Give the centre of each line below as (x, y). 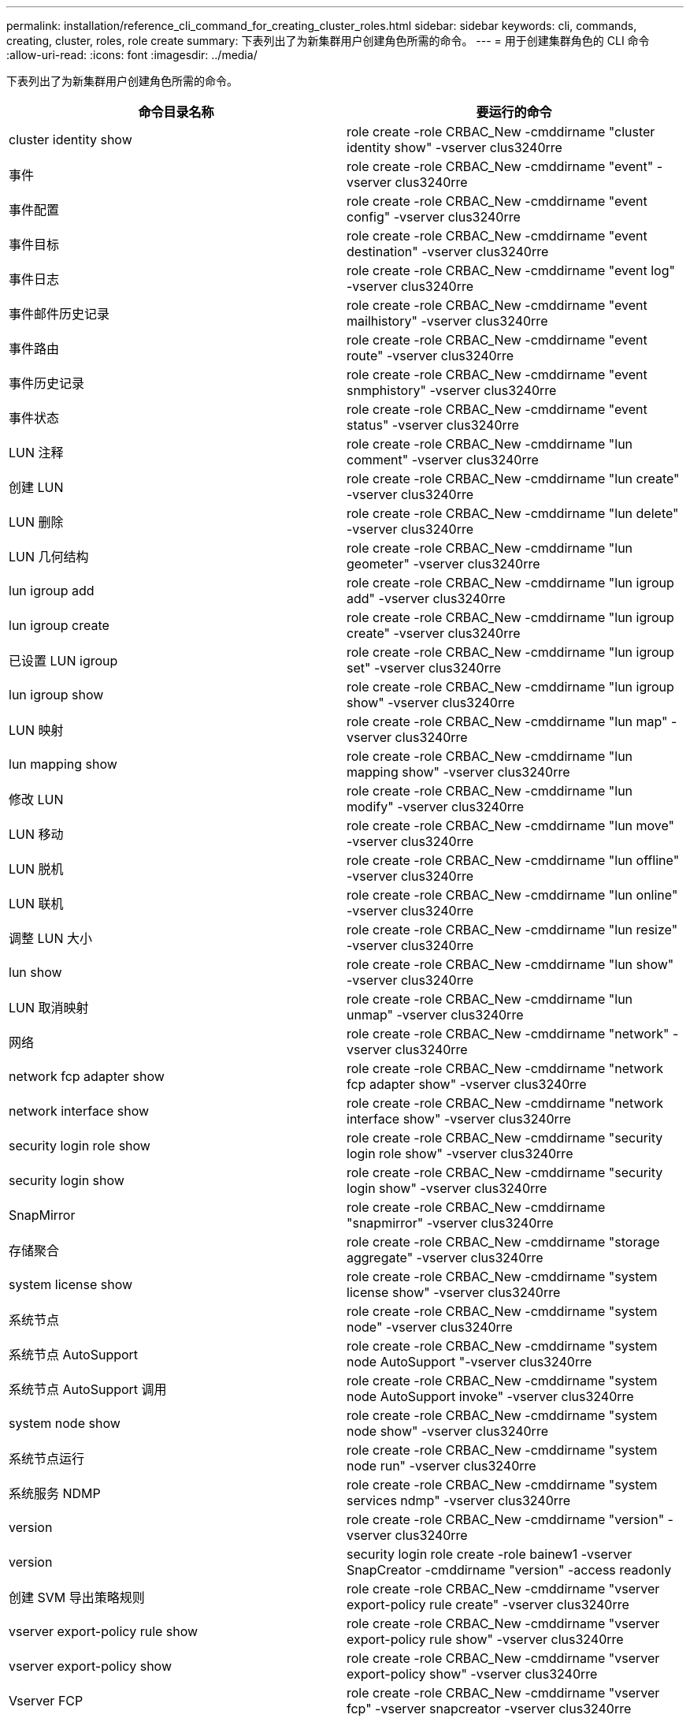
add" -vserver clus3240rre (426, 598)
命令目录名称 (176, 112)
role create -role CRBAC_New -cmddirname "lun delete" (513, 513)
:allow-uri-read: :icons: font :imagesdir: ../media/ (132, 55)
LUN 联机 (36, 904)
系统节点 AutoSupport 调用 (88, 1389)
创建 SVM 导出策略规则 (77, 1597)
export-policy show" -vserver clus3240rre (472, 1674)
